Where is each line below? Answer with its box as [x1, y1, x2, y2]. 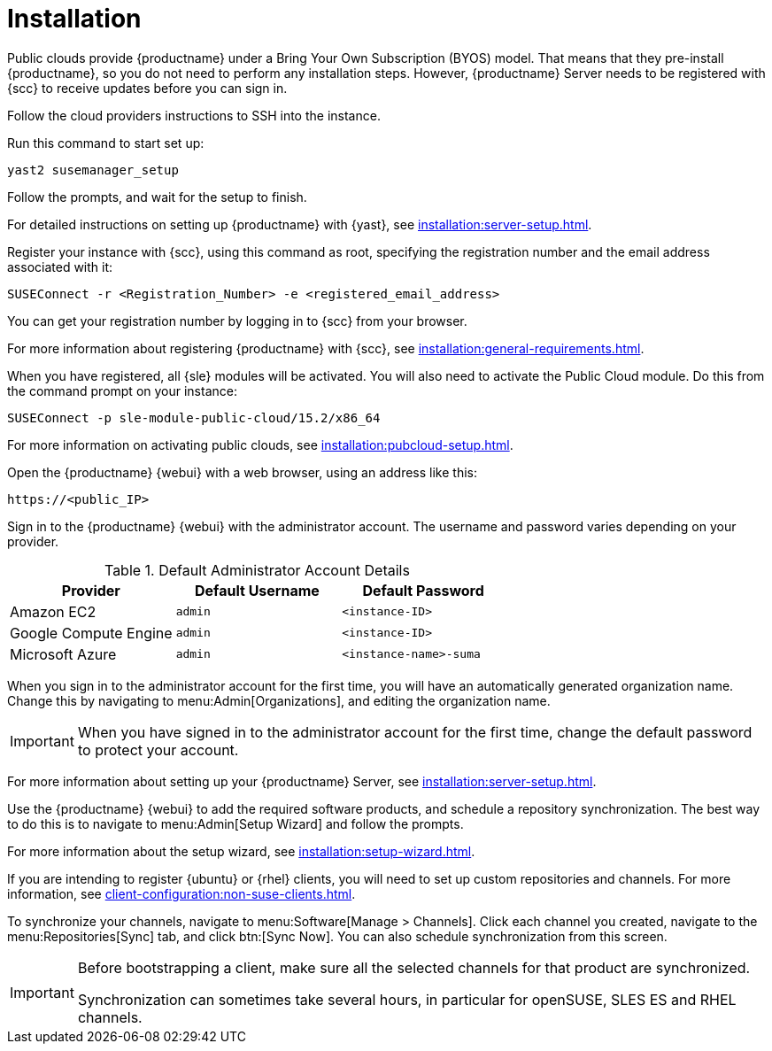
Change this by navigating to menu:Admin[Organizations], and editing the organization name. [7, 692, 551, 708]
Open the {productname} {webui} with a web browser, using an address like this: [7, 464, 478, 480]
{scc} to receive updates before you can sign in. [7, 80, 288, 96]
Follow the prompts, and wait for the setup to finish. [7, 189, 307, 205]
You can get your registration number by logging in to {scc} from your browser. [7, 313, 467, 328]
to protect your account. [77, 740, 239, 759]
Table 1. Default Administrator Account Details [104, 560, 410, 579]
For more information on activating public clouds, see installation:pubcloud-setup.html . [7, 437, 513, 452]
